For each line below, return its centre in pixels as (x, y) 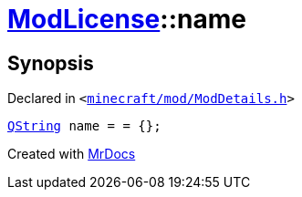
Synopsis (51, 63)
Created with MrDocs (72, 154)
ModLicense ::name (127, 19)
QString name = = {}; (84, 126)
